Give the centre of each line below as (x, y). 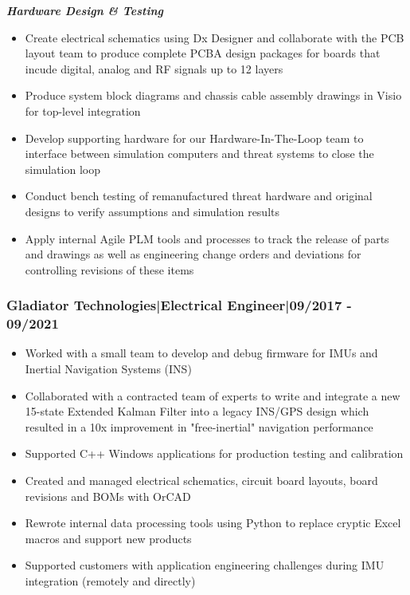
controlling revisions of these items (109, 269)
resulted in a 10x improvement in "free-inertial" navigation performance (199, 426)
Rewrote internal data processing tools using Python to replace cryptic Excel (213, 523)
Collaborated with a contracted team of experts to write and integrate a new (213, 395)
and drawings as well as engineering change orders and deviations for (193, 254)
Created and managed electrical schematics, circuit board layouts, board (201, 481)
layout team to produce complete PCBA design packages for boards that (203, 53)
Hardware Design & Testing (85, 10)
